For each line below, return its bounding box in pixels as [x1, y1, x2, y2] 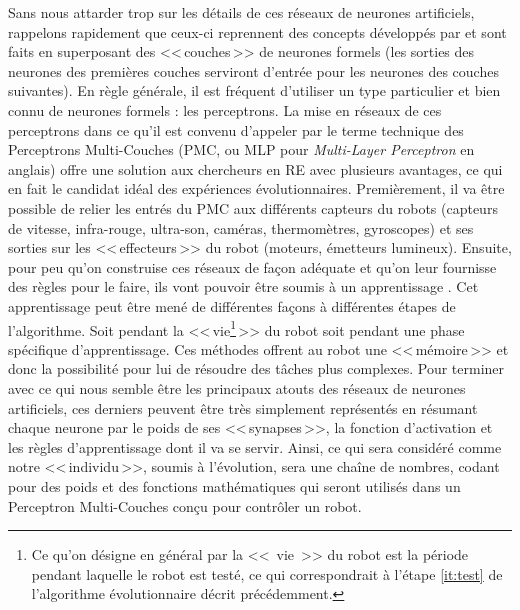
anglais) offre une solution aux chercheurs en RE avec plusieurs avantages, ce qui [8, 158, 503, 179]
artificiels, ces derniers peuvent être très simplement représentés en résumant [8, 397, 478, 418]
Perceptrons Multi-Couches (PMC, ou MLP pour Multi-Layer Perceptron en [8, 139, 475, 160]
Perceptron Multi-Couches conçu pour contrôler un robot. [8, 495, 362, 516]
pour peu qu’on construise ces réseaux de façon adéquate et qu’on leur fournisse [8, 256, 497, 277]
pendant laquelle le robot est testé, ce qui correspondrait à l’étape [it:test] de [31, 563, 503, 584]
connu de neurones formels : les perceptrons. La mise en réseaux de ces [8, 99, 442, 120]
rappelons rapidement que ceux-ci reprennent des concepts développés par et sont [8, 21, 507, 42]
